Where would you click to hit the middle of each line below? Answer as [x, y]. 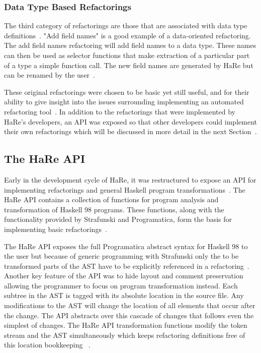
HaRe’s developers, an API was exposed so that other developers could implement [130, 121]
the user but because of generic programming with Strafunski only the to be [121, 256]
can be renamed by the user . [50, 75]
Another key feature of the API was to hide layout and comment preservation [124, 276]
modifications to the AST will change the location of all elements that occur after [130, 305]
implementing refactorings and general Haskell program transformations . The [125, 189]
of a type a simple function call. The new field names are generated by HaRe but [129, 65]
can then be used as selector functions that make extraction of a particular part [127, 55]
